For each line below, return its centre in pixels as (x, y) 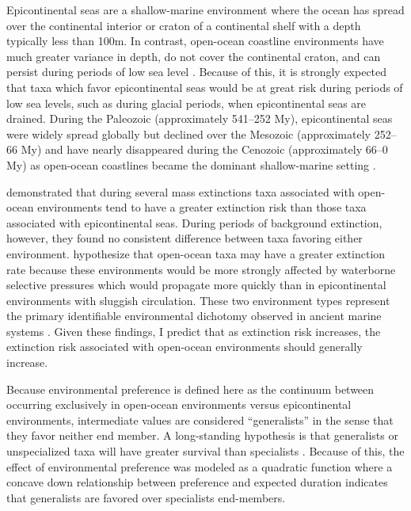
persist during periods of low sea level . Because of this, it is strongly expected (197, 72)
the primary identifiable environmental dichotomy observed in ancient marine (194, 316)
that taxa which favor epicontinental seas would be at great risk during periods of (205, 87)
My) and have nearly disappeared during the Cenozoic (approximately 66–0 (204, 149)
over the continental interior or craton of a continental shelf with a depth (184, 25)
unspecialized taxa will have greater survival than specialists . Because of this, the (205, 451)
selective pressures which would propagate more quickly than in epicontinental (196, 285)
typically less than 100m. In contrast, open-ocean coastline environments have (195, 41)
